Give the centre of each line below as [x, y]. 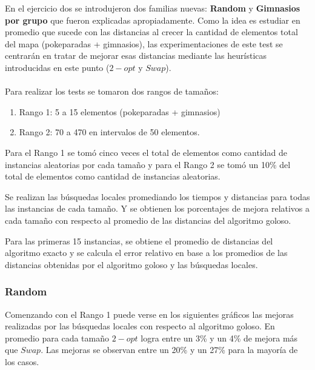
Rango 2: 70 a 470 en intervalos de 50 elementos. [109, 132]
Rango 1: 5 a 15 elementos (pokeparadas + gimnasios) [120, 111]
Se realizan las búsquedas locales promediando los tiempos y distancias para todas [157, 196]
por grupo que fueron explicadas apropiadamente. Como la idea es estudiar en [153, 20]
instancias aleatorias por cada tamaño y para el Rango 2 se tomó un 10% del [148, 164]
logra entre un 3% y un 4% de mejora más [219, 338]
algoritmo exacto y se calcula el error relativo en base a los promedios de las [146, 253]
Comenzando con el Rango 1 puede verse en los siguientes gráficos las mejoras [149, 314]
